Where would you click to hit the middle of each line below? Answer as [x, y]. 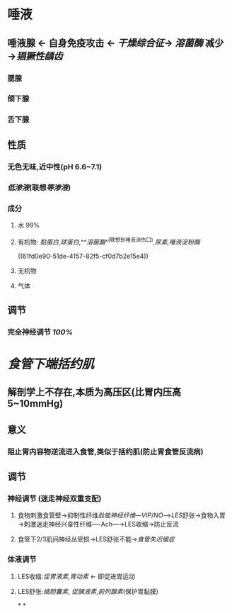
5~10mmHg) [35, 404]
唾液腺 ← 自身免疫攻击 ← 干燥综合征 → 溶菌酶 [105, 43]
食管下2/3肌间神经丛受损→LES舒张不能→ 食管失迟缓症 [96, 539]
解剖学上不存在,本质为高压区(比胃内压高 [94, 392]
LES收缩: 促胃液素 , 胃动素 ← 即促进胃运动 [76, 576]
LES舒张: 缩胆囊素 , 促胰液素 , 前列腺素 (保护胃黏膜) [88, 591]
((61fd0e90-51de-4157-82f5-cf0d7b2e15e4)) [83, 256]
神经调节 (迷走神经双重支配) [54, 499]
